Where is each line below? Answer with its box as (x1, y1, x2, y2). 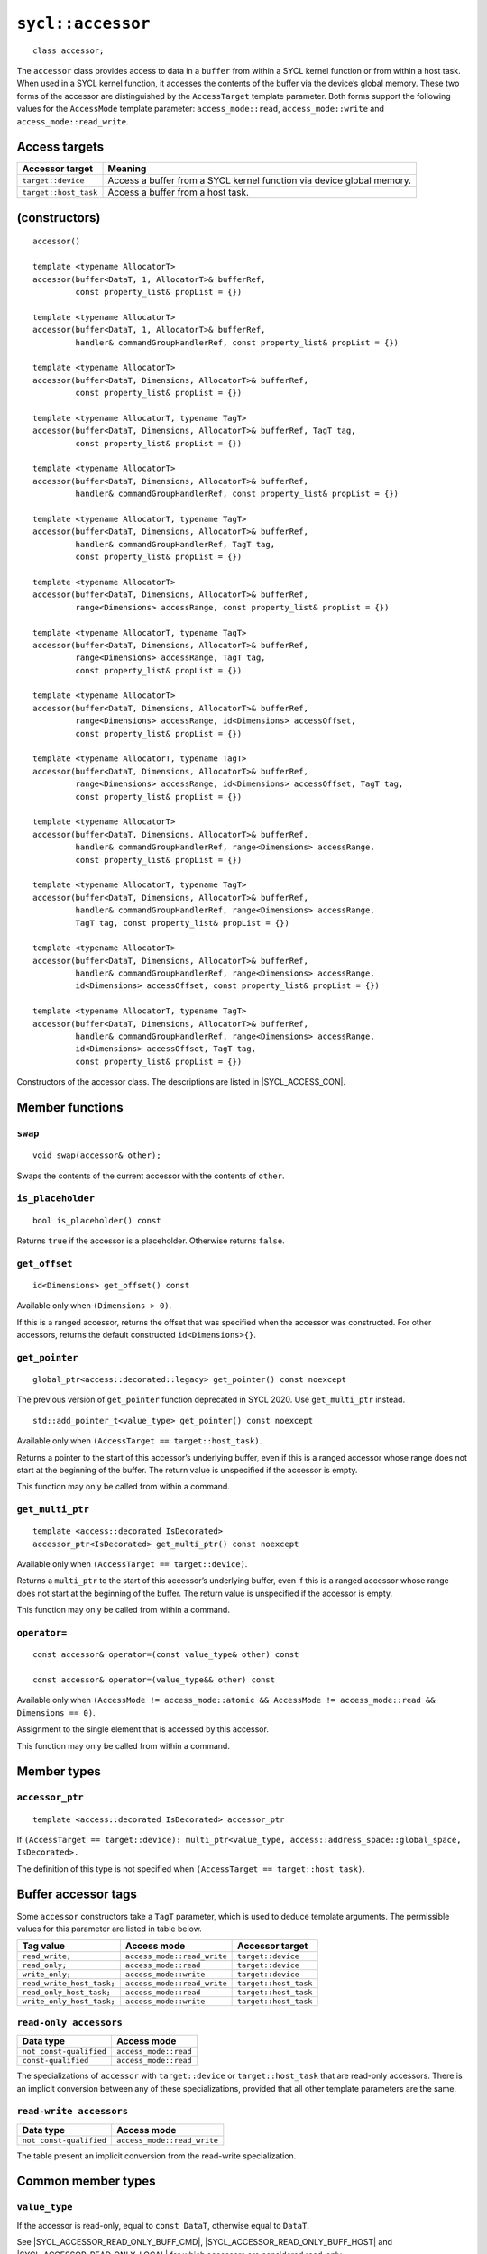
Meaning (107, 162, 147, 175)
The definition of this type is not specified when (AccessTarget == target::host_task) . (16, 1863, 365, 1874)
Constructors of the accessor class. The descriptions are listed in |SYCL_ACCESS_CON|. (16, 1077, 346, 1087)
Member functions (16, 1100, 124, 1115)
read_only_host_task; (22, 1988, 112, 1997)
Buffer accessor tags (16, 1887, 137, 1902)
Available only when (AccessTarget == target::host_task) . (16, 1435, 262, 1446)
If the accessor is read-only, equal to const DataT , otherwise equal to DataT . (16, 2220, 310, 2231)
